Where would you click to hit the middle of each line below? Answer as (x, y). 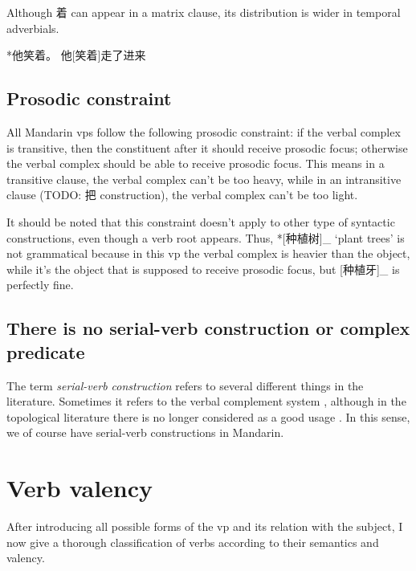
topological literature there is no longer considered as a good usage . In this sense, (208, 416)
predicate (46, 351)
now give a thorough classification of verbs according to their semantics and (193, 542)
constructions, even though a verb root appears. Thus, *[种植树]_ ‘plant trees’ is (206, 237)
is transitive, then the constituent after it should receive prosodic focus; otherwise (207, 147)
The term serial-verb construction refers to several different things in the (185, 385)
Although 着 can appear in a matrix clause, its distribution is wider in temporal (204, 12)
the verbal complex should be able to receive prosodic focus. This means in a (196, 163)
